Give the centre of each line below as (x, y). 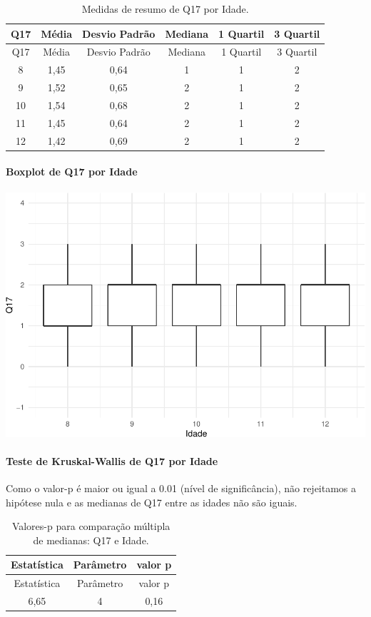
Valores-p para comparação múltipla (91, 526)
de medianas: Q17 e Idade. (91, 540)
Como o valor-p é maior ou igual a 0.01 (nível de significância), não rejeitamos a (181, 488)
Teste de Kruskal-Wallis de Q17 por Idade (112, 460)
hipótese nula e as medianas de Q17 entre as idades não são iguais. (152, 502)
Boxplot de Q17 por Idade (72, 172)
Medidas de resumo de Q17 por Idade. (165, 9)
